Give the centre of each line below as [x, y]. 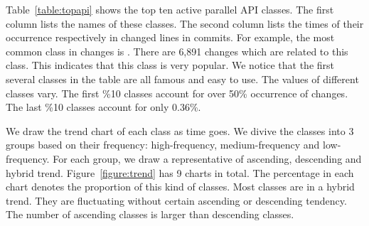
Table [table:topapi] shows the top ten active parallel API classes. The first [170, 9]
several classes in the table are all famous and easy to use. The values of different [182, 79]
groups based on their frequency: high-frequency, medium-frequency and [163, 145]
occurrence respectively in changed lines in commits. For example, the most [170, 37]
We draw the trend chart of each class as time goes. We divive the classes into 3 [180, 130]
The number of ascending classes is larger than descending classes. [150, 214]
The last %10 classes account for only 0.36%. [103, 107]
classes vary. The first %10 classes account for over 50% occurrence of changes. [177, 93]
